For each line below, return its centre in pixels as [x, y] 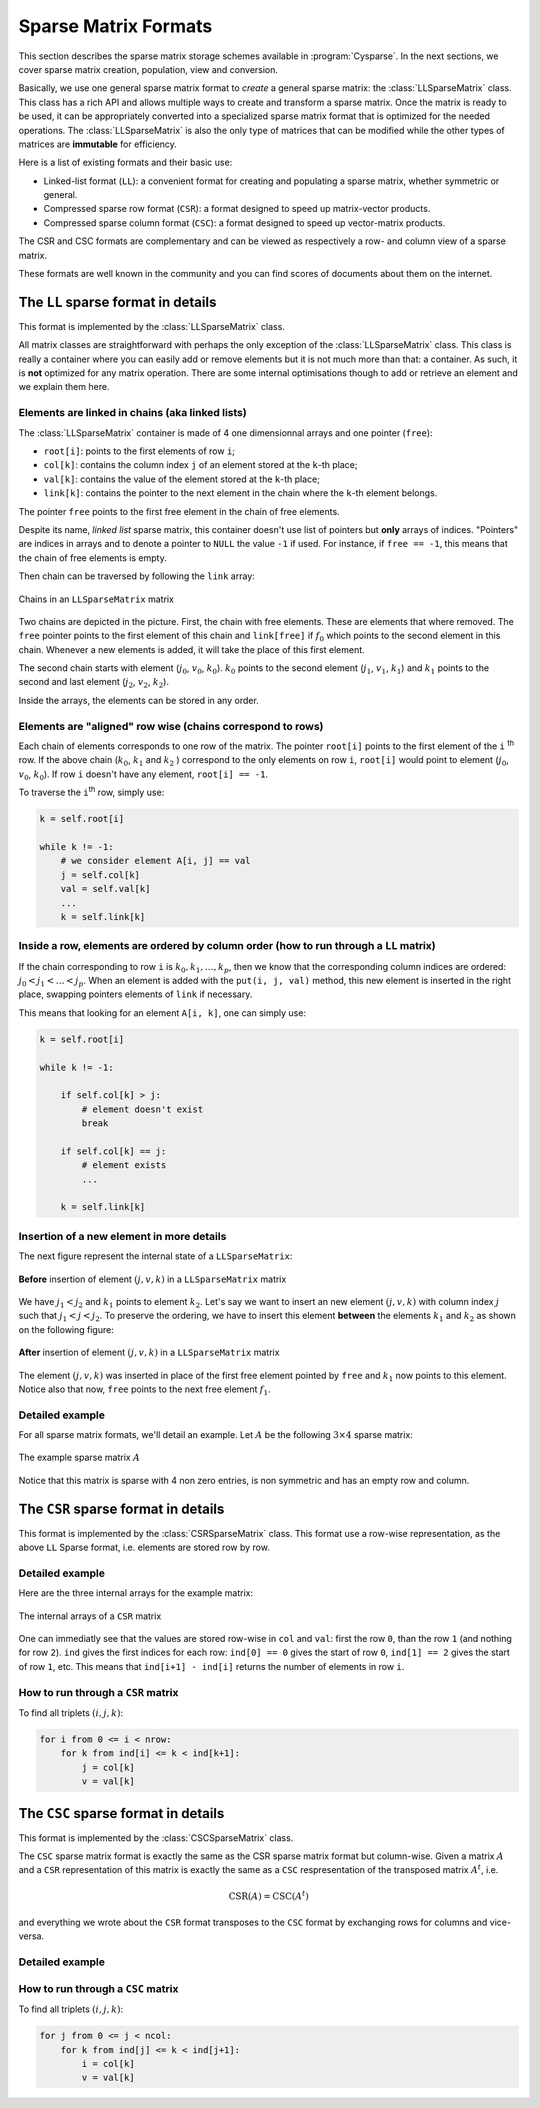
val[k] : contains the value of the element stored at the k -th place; [181, 479]
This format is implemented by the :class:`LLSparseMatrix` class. [151, 326]
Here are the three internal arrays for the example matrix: [136, 1593]
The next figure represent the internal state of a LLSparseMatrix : [155, 1256]
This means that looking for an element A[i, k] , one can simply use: [162, 1012]
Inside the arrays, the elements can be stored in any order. [138, 700]
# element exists [124, 1165]
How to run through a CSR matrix [98, 1692]
